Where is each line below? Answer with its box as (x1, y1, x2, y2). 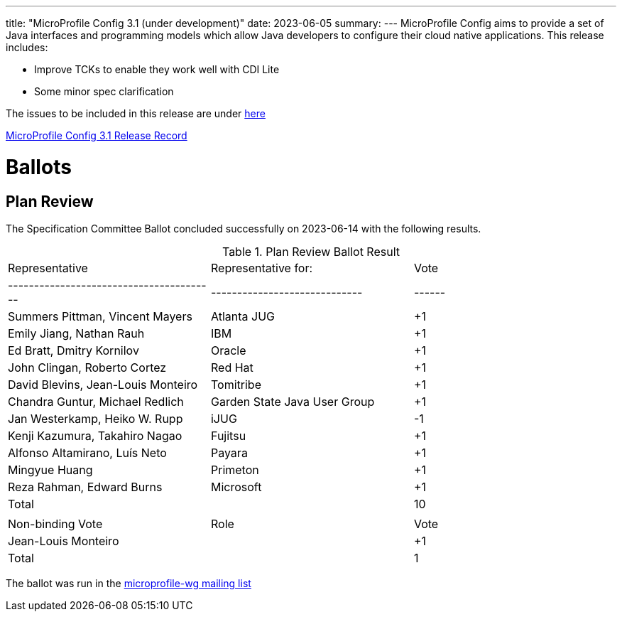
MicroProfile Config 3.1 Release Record (6, 129, 187, 141)
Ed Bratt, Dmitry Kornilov (8, 343, 139, 358)
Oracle (210, 343, 246, 358)
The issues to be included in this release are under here (6, 107, 266, 119)
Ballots (6, 154, 72, 179)
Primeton (210, 462, 259, 477)
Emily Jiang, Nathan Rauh (8, 326, 145, 340)
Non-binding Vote (8, 516, 103, 531)
